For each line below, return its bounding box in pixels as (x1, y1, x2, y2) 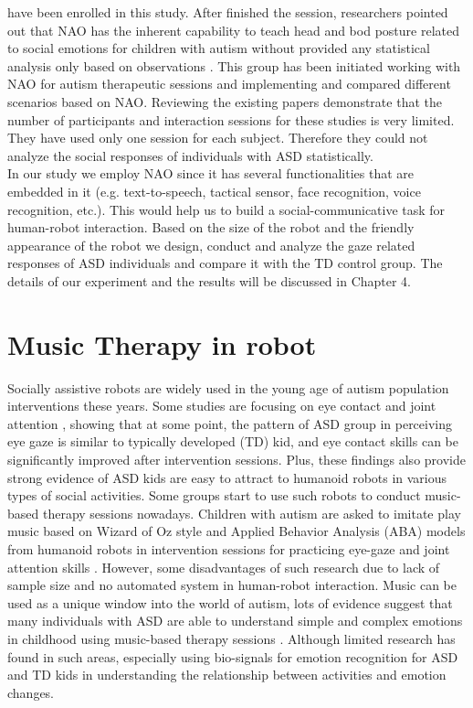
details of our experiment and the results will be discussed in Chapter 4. (7, 271, 412, 290)
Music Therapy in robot (7, 325, 317, 362)
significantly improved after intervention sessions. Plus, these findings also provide (7, 450, 466, 468)
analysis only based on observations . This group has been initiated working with (7, 56, 461, 75)
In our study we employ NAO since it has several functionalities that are (7, 164, 414, 183)
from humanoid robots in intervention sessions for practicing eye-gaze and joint (7, 539, 450, 558)
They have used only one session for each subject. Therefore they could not (7, 128, 428, 147)
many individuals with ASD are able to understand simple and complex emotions (7, 611, 463, 630)
